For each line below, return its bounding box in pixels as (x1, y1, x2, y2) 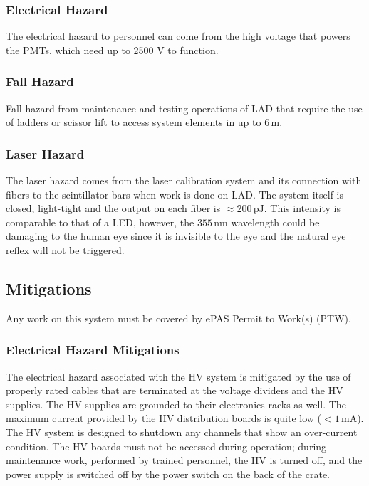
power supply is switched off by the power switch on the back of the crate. (6, 466, 330, 481)
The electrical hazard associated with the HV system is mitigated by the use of (6, 369, 351, 384)
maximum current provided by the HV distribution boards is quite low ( (6, 411, 322, 426)
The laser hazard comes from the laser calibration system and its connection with (6, 173, 362, 188)
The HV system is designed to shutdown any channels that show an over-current (6, 424, 358, 439)
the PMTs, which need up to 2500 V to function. (6, 42, 219, 57)
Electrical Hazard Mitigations (6, 341, 180, 359)
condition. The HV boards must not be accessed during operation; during (6, 438, 327, 453)
